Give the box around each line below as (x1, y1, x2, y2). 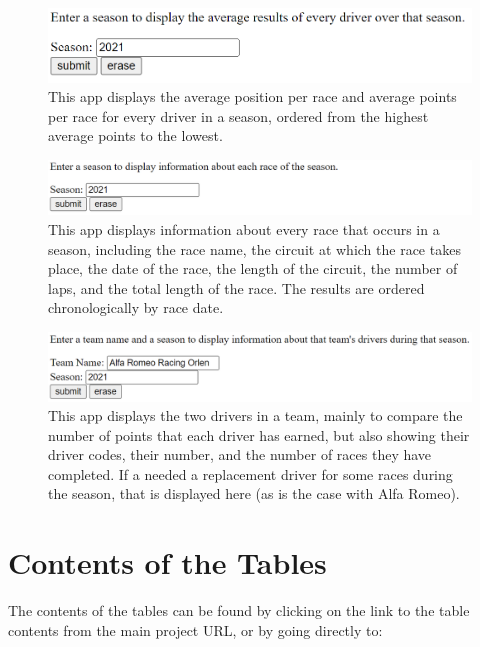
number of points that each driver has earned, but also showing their (48, 424, 470, 445)
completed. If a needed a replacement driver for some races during (48, 463, 453, 484)
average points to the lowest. (48, 125, 223, 146)
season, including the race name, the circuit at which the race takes (48, 238, 461, 259)
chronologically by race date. (48, 297, 224, 318)
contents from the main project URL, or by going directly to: (8, 619, 383, 640)
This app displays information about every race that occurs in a (48, 218, 440, 239)
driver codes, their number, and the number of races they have (48, 444, 432, 465)
